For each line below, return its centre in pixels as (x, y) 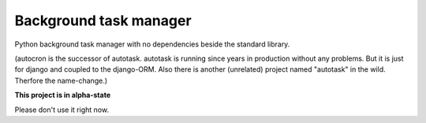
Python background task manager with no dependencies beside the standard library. (152, 44)
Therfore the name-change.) (61, 80)
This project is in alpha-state (63, 95)
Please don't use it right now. (62, 110)
